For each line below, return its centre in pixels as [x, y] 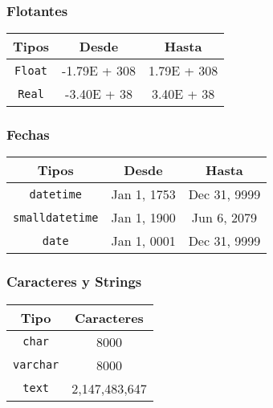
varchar [36, 365]
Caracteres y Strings [74, 282]
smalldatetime [56, 217]
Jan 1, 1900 [143, 218]
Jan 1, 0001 [143, 241]
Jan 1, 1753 [143, 194]
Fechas [28, 135]
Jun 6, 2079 [224, 218]
